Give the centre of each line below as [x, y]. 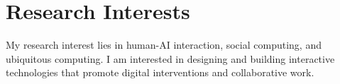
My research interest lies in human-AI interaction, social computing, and [164, 45]
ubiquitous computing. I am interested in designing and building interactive [170, 58]
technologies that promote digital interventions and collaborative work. [160, 72]
